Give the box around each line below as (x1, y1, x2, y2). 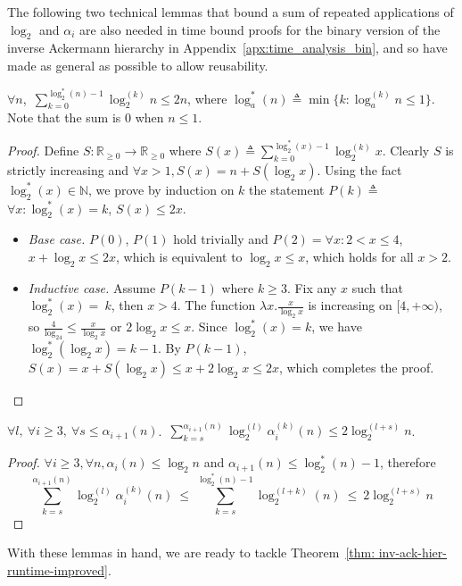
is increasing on (308, 296, 392, 314)
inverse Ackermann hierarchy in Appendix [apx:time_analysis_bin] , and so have (7, 38, 448, 57)
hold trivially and (173, 230, 268, 248)
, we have (311, 317, 362, 336)
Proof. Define (7, 141, 79, 160)
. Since (191, 317, 227, 336)
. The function (177, 296, 256, 314)
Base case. (28, 230, 86, 248)
